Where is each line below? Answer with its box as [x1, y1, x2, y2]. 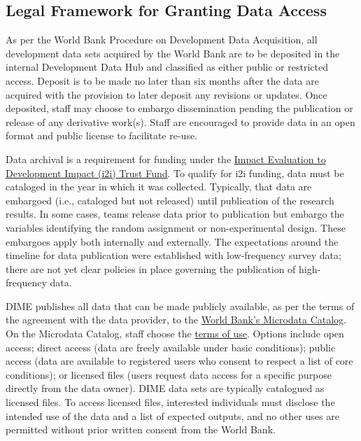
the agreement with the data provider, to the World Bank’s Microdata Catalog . [6, 312, 347, 327]
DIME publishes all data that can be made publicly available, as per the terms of [6, 298, 355, 313]
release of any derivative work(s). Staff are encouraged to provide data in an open [6, 114, 355, 129]
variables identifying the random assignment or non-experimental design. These [6, 220, 346, 234]
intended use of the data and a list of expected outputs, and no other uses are [6, 408, 339, 423]
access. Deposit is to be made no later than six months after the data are [6, 73, 319, 87]
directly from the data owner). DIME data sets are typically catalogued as [6, 381, 325, 395]
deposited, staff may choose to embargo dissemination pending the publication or [6, 101, 353, 115]
